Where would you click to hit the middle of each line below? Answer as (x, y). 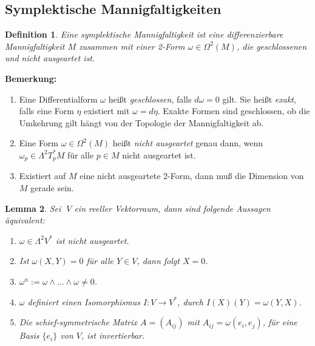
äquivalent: (25, 220)
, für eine (280, 322)
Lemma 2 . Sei (33, 208)
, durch (190, 301)
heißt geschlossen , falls (150, 99)
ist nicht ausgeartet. (92, 240)
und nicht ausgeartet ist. (50, 58)
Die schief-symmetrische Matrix (78, 322)
